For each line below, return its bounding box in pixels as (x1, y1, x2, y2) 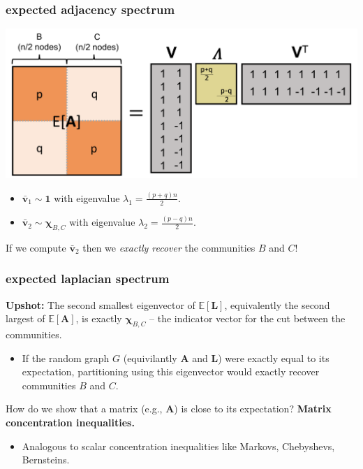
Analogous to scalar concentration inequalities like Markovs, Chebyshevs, (22, 438, 335, 453)
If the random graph (22, 350, 110, 365)
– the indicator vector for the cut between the (149, 311, 346, 326)
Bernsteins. (22, 452, 70, 467)
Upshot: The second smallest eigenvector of (6, 297, 195, 312)
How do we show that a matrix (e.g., (6, 401, 163, 416)
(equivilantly (123, 350, 177, 365)
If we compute (6, 240, 66, 254)
